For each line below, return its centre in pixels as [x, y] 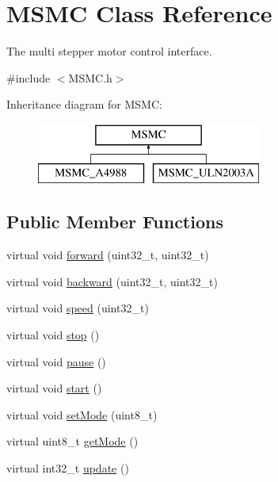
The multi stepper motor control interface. [109, 51]
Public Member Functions [115, 222]
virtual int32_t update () [68, 468]
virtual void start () [54, 388]
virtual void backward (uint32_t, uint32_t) [112, 281]
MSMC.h [90, 77]
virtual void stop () [53, 335]
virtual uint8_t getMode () [72, 441]
